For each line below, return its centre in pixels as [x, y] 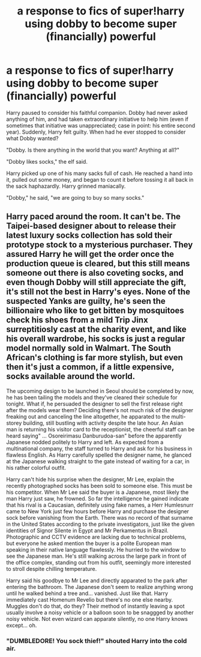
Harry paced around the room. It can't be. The [94, 217]
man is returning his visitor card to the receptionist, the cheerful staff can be [100, 429]
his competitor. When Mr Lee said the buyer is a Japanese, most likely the [97, 492]
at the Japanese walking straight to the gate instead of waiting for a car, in [98, 461]
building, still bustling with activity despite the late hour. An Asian [103, 423]
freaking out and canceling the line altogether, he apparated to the [88, 416]
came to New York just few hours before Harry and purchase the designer [98, 511]
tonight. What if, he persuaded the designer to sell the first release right [94, 404]
